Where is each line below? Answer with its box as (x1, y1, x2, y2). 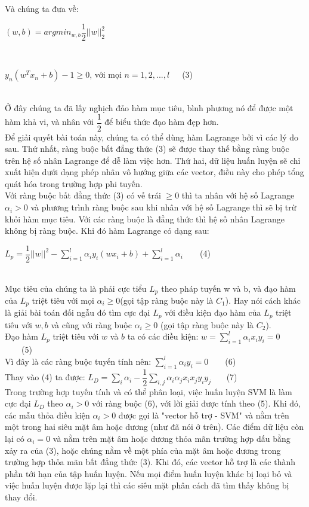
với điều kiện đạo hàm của (165, 306, 261, 319)
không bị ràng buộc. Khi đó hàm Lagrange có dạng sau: (5, 224, 209, 237)
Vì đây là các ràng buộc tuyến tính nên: (5, 355, 152, 367)
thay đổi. (5, 491, 38, 503)
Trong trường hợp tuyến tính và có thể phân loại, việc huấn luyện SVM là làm (5, 385, 292, 398)
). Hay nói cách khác (225, 294, 301, 306)
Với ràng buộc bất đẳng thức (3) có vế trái (5, 189, 161, 201)
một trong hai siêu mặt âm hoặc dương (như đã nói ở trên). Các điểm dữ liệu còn (5, 420, 304, 433)
